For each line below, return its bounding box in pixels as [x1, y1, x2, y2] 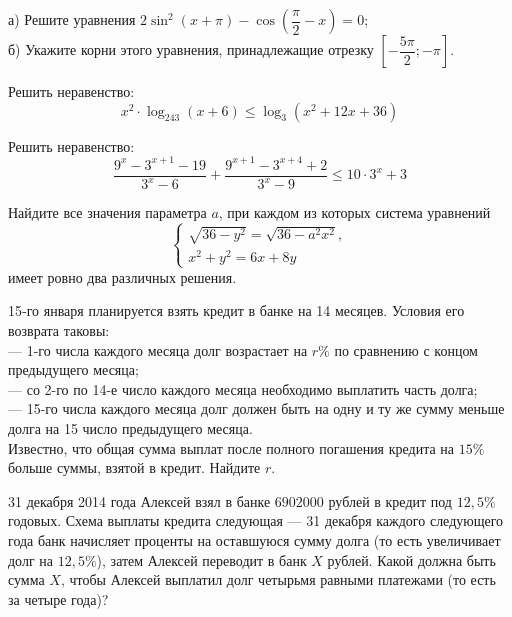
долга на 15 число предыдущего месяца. [8, 418, 253, 439]
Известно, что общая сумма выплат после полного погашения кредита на [8, 437, 455, 458]
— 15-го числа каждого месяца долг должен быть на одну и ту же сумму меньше [8, 398, 505, 419]
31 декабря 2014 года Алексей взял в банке [8, 490, 271, 511]
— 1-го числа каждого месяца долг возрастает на [8, 339, 308, 360]
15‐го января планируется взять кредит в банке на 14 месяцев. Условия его [8, 300, 465, 321]
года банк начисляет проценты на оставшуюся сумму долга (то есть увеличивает [8, 530, 501, 550]
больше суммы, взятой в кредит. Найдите [8, 457, 261, 478]
